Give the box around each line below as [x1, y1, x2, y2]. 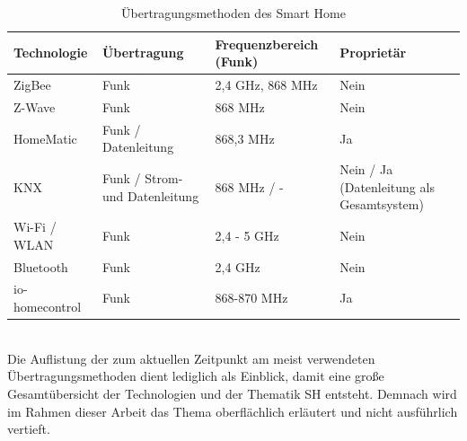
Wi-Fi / [13, 217, 57, 236]
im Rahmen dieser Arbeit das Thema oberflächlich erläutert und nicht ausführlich [7, 401, 458, 420]
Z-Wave [13, 97, 56, 116]
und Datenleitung [101, 186, 199, 205]
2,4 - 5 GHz [215, 225, 279, 244]
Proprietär [339, 43, 407, 62]
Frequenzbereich [215, 34, 319, 53]
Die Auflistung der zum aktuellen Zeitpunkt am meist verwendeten [7, 348, 375, 367]
